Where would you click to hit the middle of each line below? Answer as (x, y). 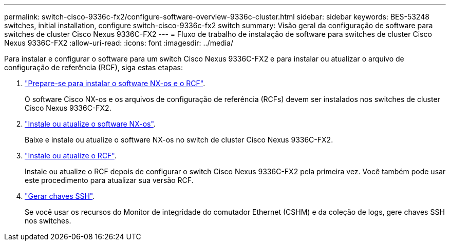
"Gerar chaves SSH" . (60, 196)
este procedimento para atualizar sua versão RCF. (109, 180)
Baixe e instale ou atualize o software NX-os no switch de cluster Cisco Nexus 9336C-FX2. (179, 140)
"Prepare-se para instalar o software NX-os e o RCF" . (115, 83)
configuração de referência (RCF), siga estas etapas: (93, 67)
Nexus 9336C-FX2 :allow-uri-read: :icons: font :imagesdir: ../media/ (119, 43)
